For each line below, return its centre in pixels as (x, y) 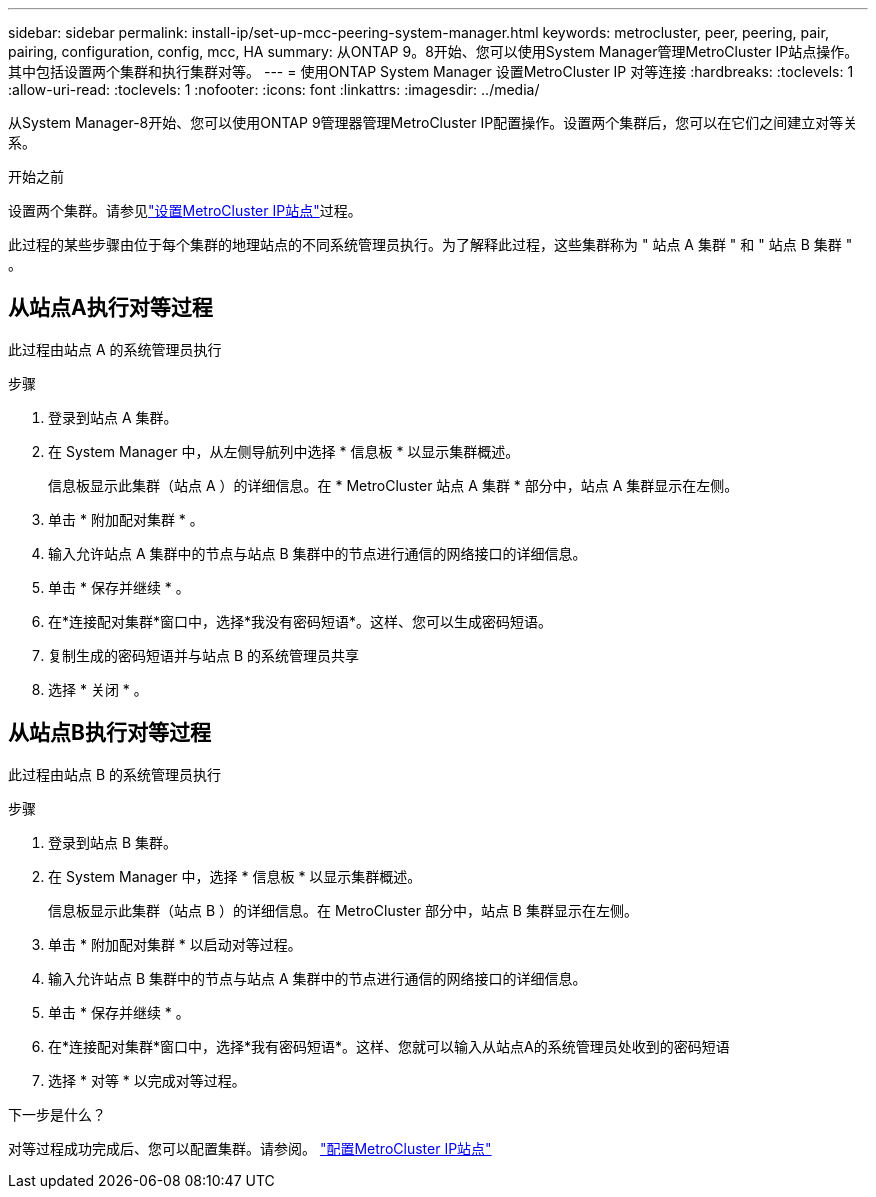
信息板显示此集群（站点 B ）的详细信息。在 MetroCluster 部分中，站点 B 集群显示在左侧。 (343, 910)
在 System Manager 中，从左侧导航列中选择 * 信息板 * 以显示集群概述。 (284, 451)
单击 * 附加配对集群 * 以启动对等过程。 (175, 944)
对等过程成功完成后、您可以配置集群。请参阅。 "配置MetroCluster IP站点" (250, 1148)
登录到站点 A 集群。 (113, 417)
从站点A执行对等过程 (110, 308)
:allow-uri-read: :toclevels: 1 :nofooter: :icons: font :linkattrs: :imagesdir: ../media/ (274, 89)
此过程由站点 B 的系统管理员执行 (115, 774)
